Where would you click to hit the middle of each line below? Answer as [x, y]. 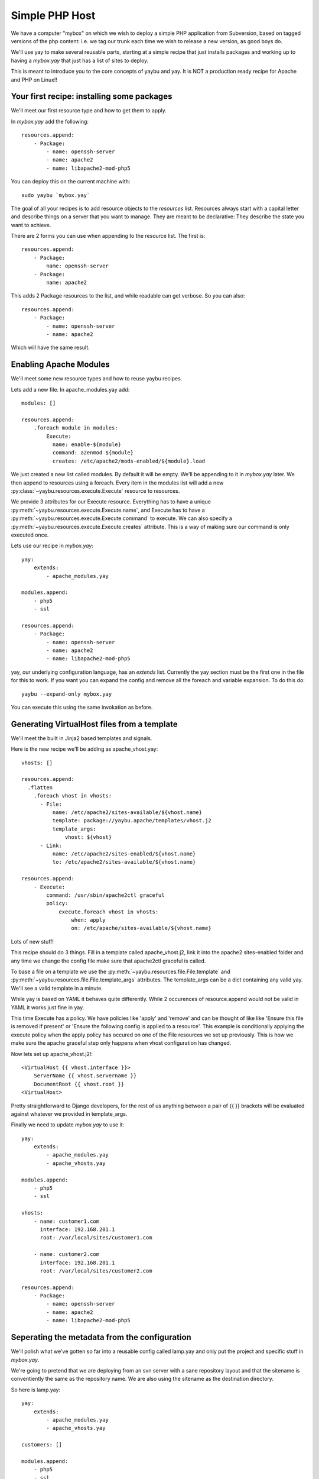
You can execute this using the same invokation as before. [82, 707]
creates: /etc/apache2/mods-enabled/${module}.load [129, 461]
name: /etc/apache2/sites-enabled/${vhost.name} [124, 854]
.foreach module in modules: [76, 428]
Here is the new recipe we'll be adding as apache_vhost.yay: [84, 749]
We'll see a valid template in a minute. [57, 988]
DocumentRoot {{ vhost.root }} [79, 1084]
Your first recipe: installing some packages [92, 97]
